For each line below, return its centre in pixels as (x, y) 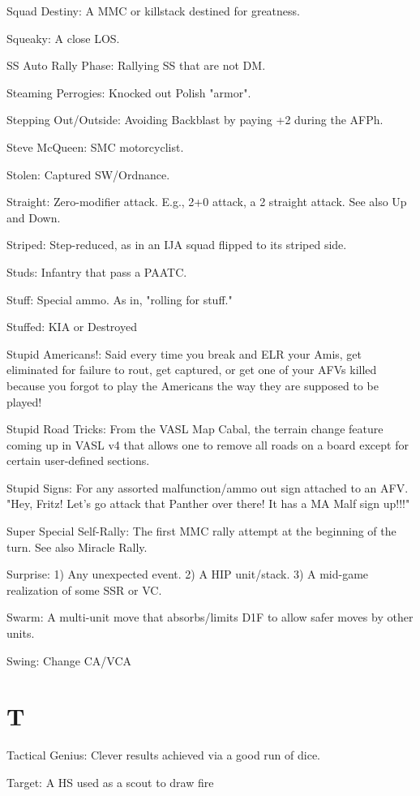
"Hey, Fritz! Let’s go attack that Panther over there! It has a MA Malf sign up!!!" (208, 503)
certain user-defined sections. (78, 460)
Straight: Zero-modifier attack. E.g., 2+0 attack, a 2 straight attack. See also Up (207, 202)
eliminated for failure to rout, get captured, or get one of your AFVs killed (192, 370)
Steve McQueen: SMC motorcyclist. (95, 146)
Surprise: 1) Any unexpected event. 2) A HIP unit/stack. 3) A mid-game (188, 574)
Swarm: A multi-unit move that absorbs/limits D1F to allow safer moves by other (210, 617)
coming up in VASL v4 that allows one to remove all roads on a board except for (208, 444)
